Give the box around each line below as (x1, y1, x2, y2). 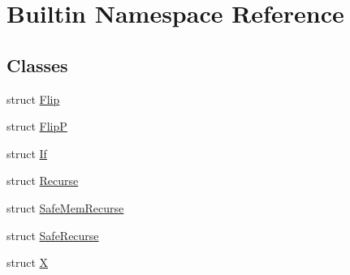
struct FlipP (6, 118, 67, 135)
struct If (6, 144, 47, 161)
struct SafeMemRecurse (6, 199, 124, 216)
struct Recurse (6, 172, 79, 189)
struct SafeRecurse (6, 226, 99, 243)
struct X (6, 254, 49, 271)
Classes (6, 52, 68, 77)
